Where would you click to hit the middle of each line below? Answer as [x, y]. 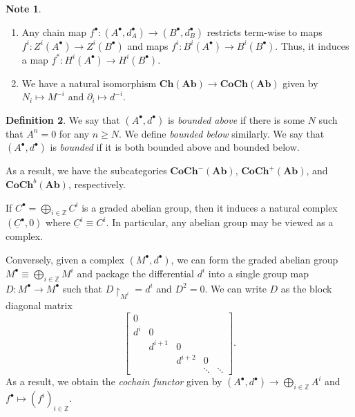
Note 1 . [23, 8]
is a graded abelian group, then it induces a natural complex [210, 207]
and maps [148, 45]
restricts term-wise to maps [265, 31]
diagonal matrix [39, 305]
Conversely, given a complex [65, 259]
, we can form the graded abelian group [255, 259]
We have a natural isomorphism [89, 83]
